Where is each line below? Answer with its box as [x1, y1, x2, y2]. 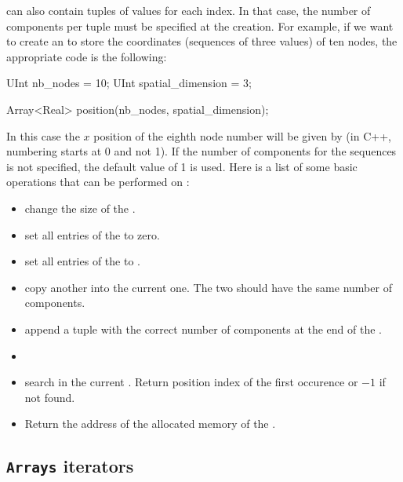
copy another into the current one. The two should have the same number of [24, 279, 392, 295]
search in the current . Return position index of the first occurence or [24, 374, 358, 390]
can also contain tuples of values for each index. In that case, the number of [6, 2, 371, 18]
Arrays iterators [6, 454, 134, 478]
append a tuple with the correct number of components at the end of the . [24, 320, 382, 337]
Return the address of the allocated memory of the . [24, 415, 276, 432]
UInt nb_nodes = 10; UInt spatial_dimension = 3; [6, 75, 252, 91]
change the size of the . [24, 199, 136, 216]
